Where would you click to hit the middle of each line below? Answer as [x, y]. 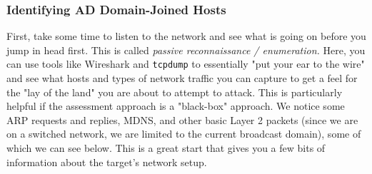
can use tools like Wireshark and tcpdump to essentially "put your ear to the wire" [186, 64]
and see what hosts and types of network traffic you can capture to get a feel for [182, 78]
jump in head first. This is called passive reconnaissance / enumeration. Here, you [186, 50]
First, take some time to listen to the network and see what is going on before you [186, 36]
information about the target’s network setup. [107, 162]
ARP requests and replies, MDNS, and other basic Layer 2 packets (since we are [182, 119]
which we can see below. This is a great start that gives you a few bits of [166, 148]
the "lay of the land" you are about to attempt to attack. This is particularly [175, 92]
